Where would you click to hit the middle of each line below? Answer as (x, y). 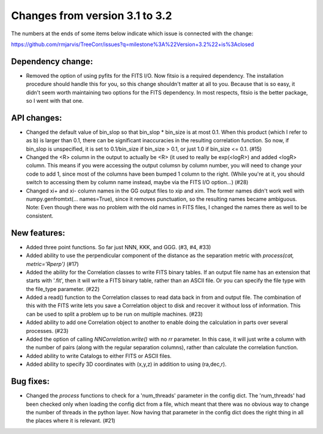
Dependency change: (52, 61)
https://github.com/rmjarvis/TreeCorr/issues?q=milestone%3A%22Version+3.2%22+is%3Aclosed (132, 44)
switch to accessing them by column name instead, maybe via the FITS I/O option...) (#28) (137, 182)
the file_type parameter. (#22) (63, 289)
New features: (38, 233)
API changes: (36, 117)
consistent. (40, 216)
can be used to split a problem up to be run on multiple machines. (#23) (115, 314)
